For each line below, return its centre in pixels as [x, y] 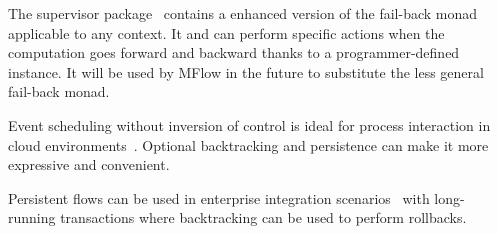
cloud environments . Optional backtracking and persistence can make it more [248, 144]
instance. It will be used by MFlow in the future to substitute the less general [246, 71]
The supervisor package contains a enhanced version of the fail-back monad [243, 13]
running [32, 217]
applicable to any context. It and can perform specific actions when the [226, 32]
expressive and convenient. [89, 164]
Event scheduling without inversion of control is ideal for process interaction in [249, 124]
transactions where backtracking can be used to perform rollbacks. [263, 217]
